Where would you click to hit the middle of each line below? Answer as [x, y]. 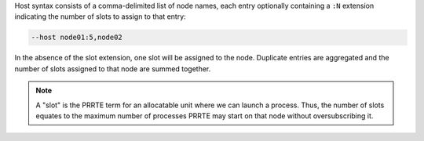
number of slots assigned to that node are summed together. [113, 69]
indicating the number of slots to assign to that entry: [100, 16]
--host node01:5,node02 [77, 38]
